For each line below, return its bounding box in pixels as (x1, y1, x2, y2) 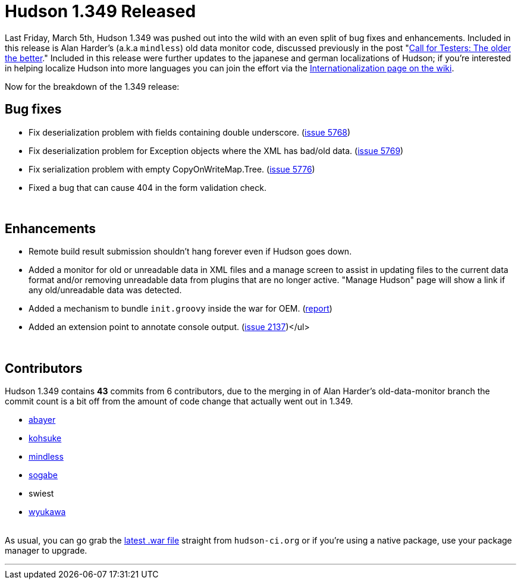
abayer (29, 415, 56, 425)
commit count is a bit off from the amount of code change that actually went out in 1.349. (5, 396, 353, 407)
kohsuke (29, 433, 62, 444)
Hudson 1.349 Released (5, 1, 196, 21)
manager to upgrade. (5, 545, 87, 556)
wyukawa (29, 507, 66, 517)
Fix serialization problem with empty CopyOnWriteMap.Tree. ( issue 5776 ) (29, 164, 315, 174)
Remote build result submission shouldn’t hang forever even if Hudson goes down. (29, 246, 352, 257)
